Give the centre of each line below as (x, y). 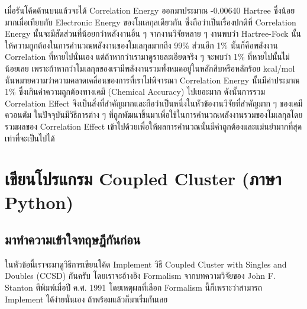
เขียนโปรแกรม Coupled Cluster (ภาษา (143, 178)
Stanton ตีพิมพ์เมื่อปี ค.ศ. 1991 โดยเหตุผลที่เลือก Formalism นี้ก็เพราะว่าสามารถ (134, 287)
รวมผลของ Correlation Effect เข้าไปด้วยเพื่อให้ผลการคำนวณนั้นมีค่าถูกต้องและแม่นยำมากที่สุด (153, 126)
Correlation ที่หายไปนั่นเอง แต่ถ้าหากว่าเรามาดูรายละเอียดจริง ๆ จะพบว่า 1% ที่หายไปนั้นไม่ (147, 57)
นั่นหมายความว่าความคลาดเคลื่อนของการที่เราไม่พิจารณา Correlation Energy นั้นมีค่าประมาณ (152, 80)
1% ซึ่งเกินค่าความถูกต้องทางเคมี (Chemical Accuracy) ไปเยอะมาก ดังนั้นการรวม (135, 91)
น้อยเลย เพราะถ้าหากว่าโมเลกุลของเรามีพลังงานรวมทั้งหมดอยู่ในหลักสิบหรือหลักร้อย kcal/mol (150, 68)
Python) (39, 202)
